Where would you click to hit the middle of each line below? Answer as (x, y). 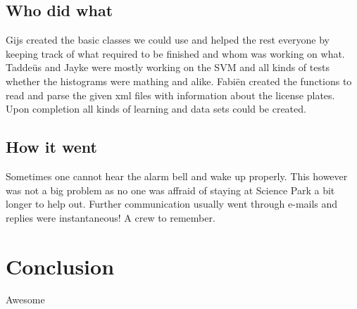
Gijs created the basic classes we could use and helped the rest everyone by (168, 40)
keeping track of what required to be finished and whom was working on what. (175, 53)
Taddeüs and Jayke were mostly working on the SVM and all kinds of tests (168, 67)
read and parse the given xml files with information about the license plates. (170, 95)
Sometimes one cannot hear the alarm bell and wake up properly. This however (177, 176)
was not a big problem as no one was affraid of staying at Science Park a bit (170, 190)
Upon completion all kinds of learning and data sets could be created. (156, 109)
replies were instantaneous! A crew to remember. (111, 217)
